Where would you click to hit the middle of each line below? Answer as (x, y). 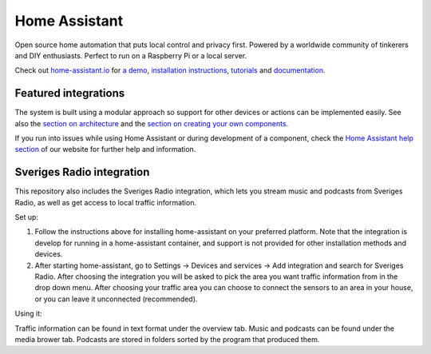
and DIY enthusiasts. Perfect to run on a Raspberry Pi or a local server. (131, 55)
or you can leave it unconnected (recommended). (116, 299)
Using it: (28, 314)
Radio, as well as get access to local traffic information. (106, 202)
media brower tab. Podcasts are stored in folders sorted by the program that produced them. (167, 339)
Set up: (27, 217)
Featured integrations (70, 93)
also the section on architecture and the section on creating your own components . (152, 123)
